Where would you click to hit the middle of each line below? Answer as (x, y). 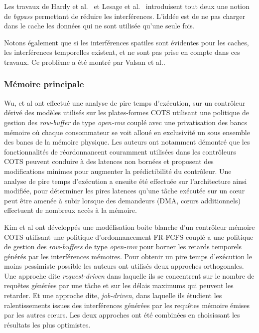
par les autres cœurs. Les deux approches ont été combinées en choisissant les (122, 315)
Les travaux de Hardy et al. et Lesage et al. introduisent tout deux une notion (127, 6)
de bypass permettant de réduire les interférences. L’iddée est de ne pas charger (125, 16)
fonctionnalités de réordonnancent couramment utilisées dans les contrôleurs (120, 151)
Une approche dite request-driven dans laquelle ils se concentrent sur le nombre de (129, 275)
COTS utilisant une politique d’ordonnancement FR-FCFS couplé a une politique (129, 237)
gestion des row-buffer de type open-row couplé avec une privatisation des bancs (126, 122)
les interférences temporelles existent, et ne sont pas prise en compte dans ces (122, 52)
